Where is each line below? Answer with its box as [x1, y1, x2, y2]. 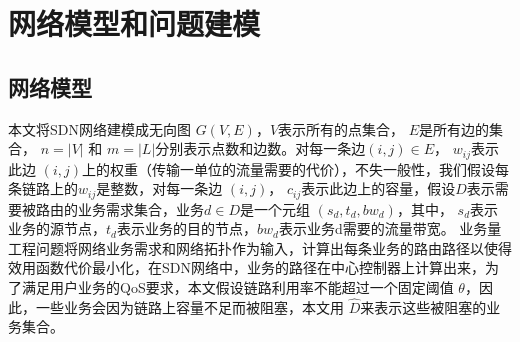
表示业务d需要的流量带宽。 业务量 [278, 218, 502, 239]
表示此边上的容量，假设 [301, 178, 456, 199]
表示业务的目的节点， [116, 218, 257, 239]
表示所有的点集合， [278, 118, 405, 139]
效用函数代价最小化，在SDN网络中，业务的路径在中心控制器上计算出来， [8, 257, 485, 278]
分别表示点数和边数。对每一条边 [155, 138, 366, 159]
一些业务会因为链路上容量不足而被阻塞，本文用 [35, 296, 344, 317]
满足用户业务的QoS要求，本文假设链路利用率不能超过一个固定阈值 [21, 277, 454, 298]
